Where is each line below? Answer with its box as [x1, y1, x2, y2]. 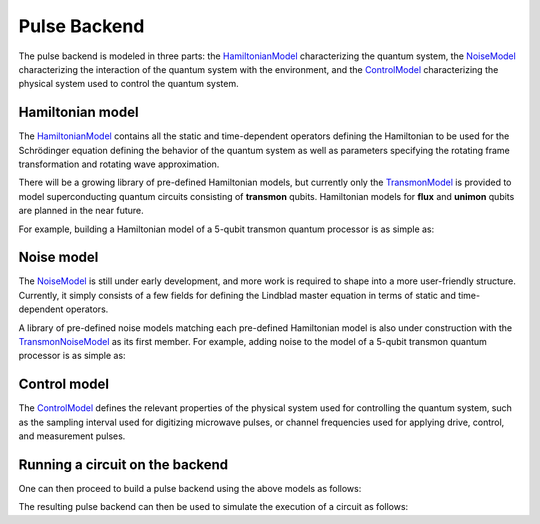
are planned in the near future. [18, 205, 144, 217]
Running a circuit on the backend [18, 456, 229, 473]
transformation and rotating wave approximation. [18, 158, 220, 170]
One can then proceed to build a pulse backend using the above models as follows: [18, 483, 362, 495]
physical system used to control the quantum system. [18, 78, 239, 90]
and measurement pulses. [18, 430, 126, 442]
